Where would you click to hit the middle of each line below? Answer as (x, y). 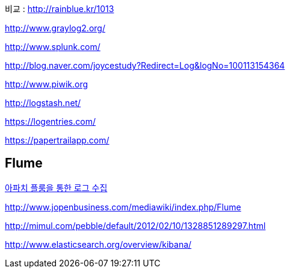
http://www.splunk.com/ (53, 47)
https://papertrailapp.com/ (57, 140)
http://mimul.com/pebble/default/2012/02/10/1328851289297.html (135, 225)
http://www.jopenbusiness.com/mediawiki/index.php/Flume (123, 207)
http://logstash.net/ (43, 103)
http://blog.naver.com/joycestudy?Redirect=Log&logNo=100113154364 (145, 65)
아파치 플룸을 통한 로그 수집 (56, 187)
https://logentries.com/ (50, 121)
